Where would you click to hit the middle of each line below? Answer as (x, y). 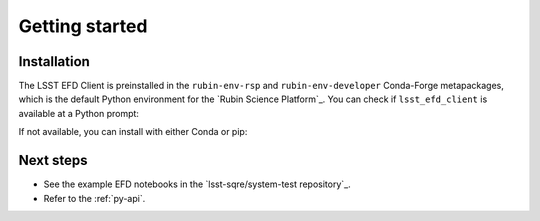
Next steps (53, 160)
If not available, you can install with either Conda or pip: (133, 132)
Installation (54, 61)
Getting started (83, 26)
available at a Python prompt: (79, 113)
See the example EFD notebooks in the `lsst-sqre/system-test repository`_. (197, 184)
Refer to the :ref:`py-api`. (94, 198)
